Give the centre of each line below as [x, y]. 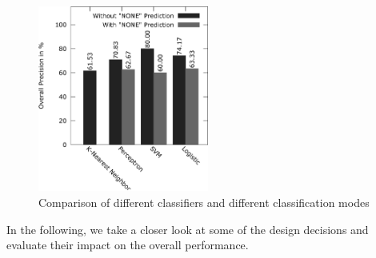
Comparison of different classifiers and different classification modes [204, 202]
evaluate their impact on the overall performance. [128, 245]
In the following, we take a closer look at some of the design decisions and [188, 229]
